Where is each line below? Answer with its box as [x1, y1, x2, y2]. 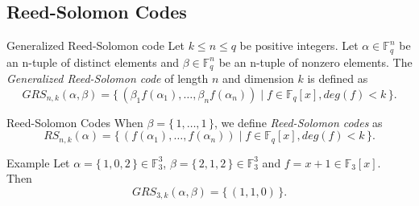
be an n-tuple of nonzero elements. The [218, 53, 413, 70]
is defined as [307, 70, 368, 87]
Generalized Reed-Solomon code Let [6, 37, 185, 54]
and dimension [222, 70, 294, 87]
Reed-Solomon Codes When [6, 113, 143, 130]
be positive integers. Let [239, 37, 359, 54]
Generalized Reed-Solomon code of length [6, 70, 209, 87]
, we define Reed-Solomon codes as [214, 113, 383, 130]
